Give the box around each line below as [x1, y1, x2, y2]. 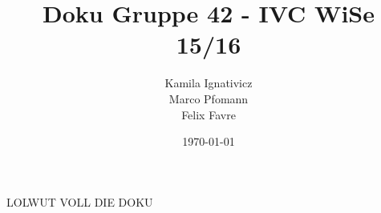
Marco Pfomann [168, 90, 249, 106]
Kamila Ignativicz [164, 74, 253, 91]
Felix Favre [181, 106, 236, 123]
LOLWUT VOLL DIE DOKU [6, 193, 153, 210]
